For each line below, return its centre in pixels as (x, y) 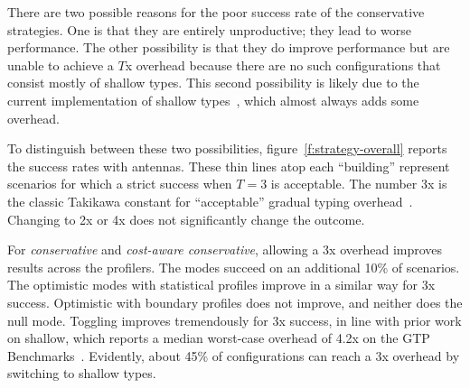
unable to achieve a (61, 65)
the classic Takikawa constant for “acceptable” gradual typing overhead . (210, 201)
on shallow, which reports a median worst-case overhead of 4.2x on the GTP (219, 338)
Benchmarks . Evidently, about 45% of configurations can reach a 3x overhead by (234, 355)
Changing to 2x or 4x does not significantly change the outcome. (186, 219)
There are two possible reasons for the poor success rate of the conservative (216, 12)
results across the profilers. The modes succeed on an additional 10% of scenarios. (234, 267)
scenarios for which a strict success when (120, 184)
